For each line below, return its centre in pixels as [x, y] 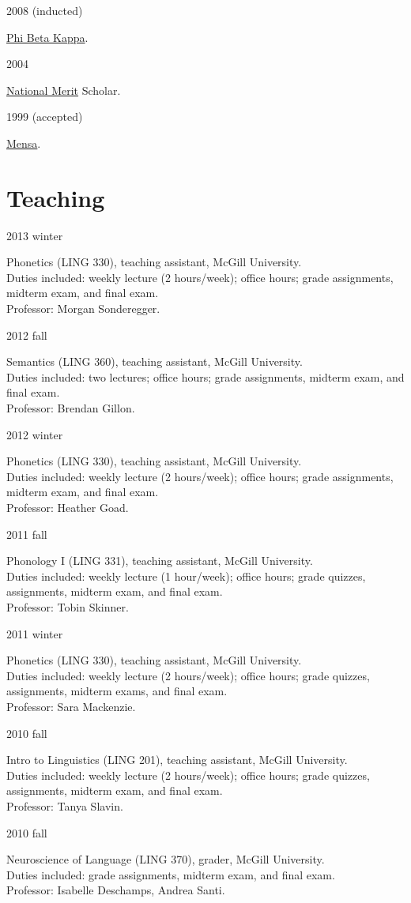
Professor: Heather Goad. [68, 507]
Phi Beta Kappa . [47, 37]
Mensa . [24, 143]
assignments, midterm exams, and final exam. [117, 691]
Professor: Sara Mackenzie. [71, 706]
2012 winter [35, 434]
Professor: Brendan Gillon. [71, 408]
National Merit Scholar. [64, 90]
